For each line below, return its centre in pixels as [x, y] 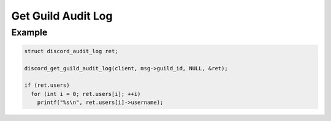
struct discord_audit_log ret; [71, 51]
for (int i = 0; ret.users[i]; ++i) [86, 94]
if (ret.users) [47, 85]
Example [29, 32]
